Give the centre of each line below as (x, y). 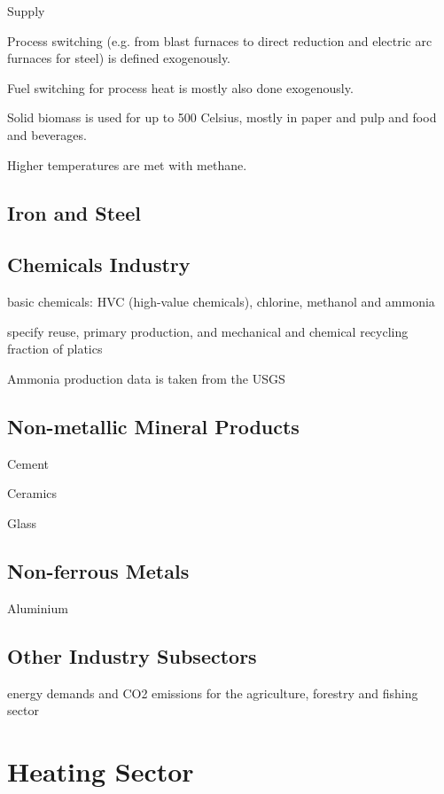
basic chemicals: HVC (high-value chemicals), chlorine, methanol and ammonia (221, 302)
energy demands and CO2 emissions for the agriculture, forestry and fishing (213, 693)
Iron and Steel (74, 212)
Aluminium (38, 607)
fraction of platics (55, 349)
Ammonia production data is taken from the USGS (146, 378)
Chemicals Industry (99, 265)
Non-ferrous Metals (98, 570)
